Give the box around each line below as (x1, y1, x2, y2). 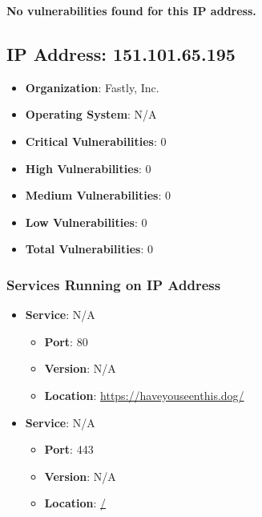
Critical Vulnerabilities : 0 (25, 132, 167, 149)
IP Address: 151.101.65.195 (6, 41, 236, 66)
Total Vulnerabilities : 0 (25, 240, 153, 257)
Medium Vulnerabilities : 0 (25, 187, 171, 204)
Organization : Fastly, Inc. (25, 79, 159, 95)
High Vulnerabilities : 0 (25, 160, 151, 176)
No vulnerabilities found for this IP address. (6, 2, 256, 18)
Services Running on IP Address (6, 274, 221, 294)
